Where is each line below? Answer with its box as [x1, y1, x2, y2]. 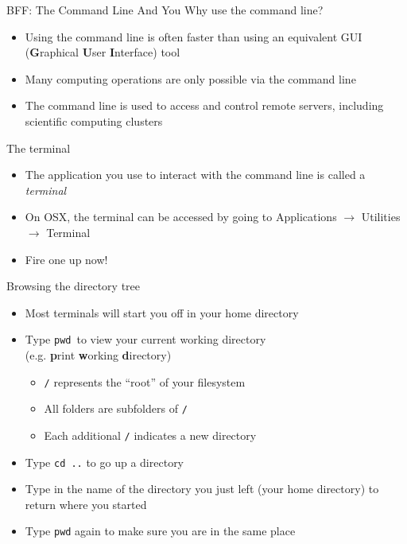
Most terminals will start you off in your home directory [25, 304, 299, 321]
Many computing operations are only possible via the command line [25, 70, 356, 87]
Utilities [361, 208, 401, 225]
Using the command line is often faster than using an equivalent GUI [25, 28, 362, 45]
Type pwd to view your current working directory [25, 331, 266, 348]
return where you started [25, 495, 147, 512]
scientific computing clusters [25, 112, 163, 129]
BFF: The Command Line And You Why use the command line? [6, 2, 324, 17]
